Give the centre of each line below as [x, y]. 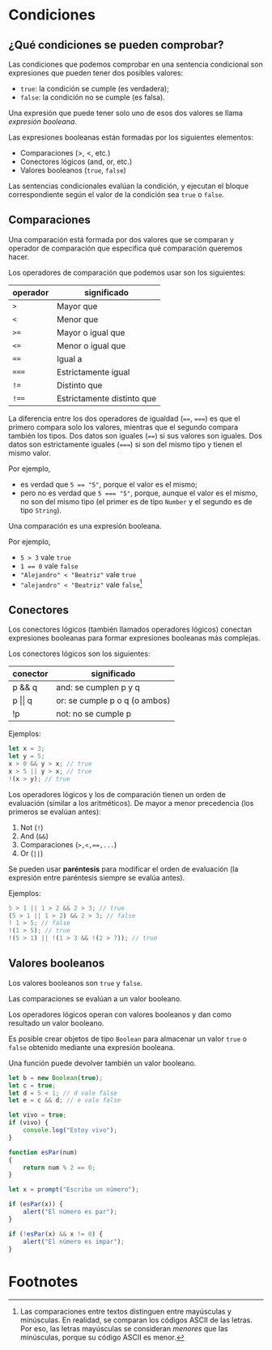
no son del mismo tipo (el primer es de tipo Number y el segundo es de [136, 501]
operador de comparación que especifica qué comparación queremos [125, 248]
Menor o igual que [91, 345]
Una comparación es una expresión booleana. [85, 525]
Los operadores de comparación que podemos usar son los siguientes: [127, 272]
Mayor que [77, 306]
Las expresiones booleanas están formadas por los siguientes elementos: [131, 137]
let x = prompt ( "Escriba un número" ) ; [74, 1189]
